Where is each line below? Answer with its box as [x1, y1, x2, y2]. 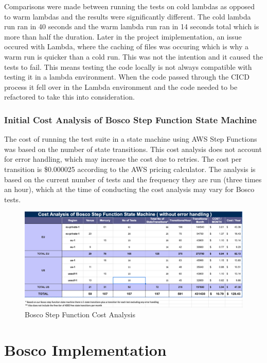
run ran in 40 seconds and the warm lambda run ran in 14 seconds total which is [4, 21, 259, 32]
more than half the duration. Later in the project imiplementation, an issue [4, 31, 242, 42]
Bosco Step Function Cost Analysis [25, 309, 135, 320]
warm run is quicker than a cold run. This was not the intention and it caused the [4, 51, 263, 62]
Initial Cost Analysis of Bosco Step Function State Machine [4, 113, 257, 126]
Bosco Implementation [4, 339, 167, 360]
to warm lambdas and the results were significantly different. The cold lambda [4, 11, 251, 22]
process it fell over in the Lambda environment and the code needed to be [4, 81, 238, 92]
